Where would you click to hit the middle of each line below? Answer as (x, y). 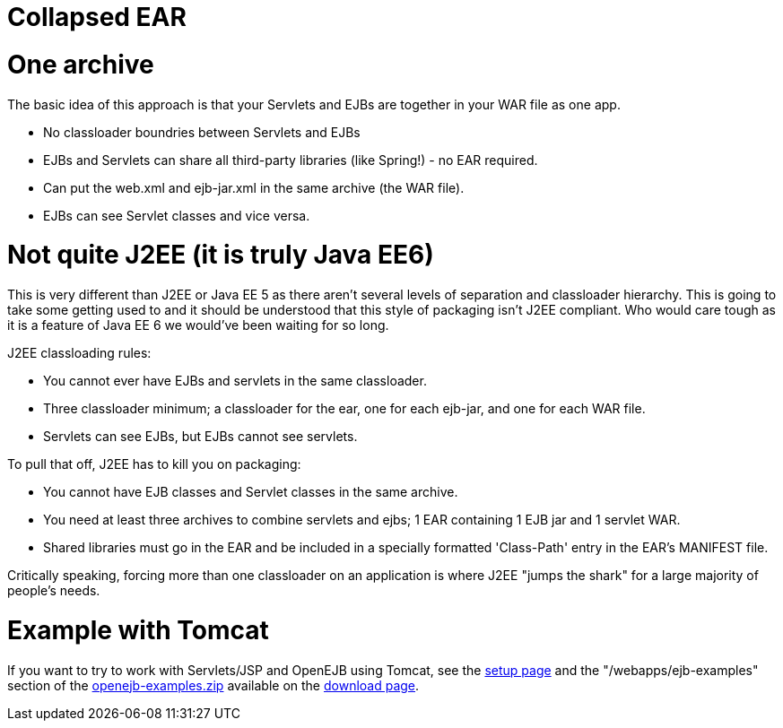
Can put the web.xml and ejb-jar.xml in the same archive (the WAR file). (254, 187)
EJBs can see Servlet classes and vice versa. (177, 215)
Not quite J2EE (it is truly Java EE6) (221, 255)
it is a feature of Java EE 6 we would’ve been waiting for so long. (198, 325)
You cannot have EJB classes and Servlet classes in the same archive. (251, 492)
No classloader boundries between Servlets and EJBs (202, 132)
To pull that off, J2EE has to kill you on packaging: (154, 464)
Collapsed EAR (97, 17)
